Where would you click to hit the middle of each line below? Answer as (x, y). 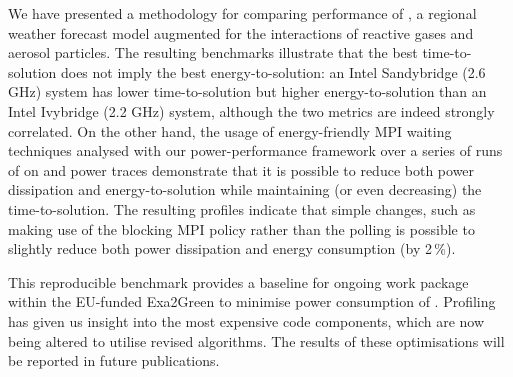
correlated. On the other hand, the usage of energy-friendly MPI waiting (230, 130)
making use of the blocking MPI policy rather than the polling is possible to (241, 228)
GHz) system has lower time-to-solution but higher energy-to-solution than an (247, 91)
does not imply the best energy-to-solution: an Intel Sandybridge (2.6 (273, 71)
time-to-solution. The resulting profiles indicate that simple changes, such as (242, 208)
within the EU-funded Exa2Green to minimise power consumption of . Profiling (252, 301)
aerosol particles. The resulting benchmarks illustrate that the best (213, 52)
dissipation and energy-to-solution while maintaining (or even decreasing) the (245, 189)
